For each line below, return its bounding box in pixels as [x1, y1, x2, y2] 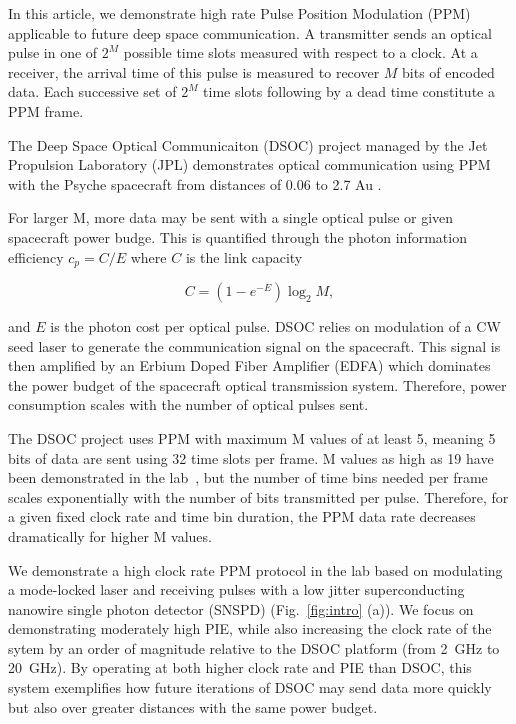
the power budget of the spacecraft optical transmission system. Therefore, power [8, 374, 507, 395]
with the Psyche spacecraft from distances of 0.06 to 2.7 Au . [8, 173, 382, 194]
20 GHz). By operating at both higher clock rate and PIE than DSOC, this [8, 657, 472, 678]
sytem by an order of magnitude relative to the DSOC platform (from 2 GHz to [8, 637, 500, 658]
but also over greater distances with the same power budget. [8, 696, 378, 717]
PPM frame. [8, 100, 84, 121]
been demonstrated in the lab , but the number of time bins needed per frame [8, 467, 488, 488]
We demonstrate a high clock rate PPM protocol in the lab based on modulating [8, 559, 503, 580]
